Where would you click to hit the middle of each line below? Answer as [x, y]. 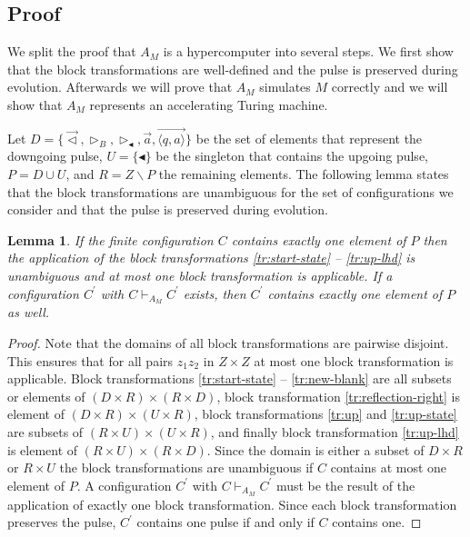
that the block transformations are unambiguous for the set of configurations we [230, 191]
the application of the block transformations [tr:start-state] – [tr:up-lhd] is [211, 258]
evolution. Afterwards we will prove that [120, 87]
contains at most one [389, 467]
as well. [29, 312]
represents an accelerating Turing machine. [209, 104]
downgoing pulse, [55, 156]
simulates [285, 87]
